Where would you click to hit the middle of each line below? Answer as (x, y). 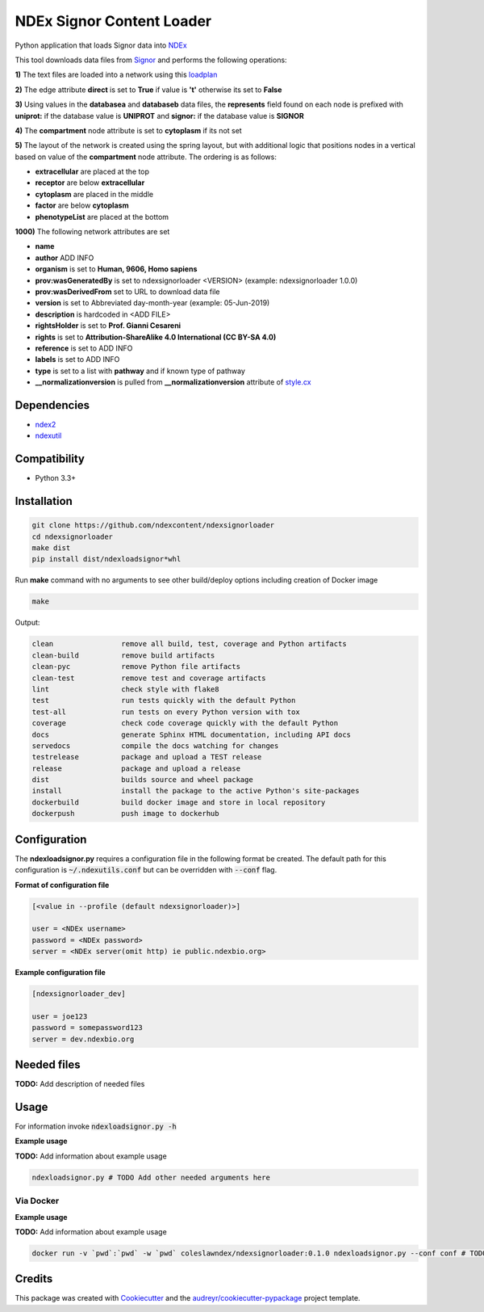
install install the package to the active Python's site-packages (196, 791)
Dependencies (52, 405)
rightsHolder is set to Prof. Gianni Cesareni (108, 326)
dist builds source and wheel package (142, 780)
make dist (51, 548)
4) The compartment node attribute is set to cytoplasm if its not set (128, 130)
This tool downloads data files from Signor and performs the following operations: (151, 60)
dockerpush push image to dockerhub (125, 814)
